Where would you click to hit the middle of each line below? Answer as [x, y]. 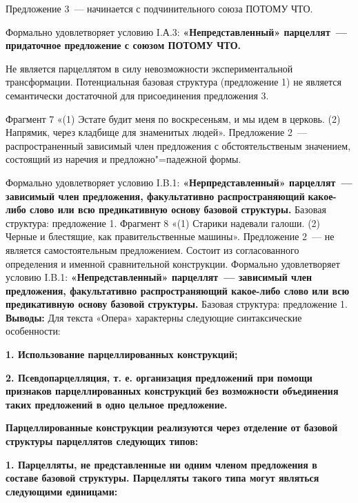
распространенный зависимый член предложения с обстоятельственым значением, [178, 145]
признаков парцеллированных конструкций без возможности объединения [172, 391]
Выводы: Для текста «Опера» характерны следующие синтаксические [154, 317]
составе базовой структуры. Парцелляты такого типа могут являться [162, 478]
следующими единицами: [62, 491]
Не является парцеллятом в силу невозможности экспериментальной [149, 68]
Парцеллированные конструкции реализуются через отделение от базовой [172, 427]
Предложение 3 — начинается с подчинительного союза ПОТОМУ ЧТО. [159, 8]
